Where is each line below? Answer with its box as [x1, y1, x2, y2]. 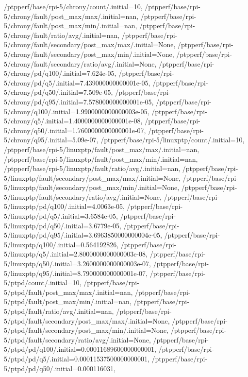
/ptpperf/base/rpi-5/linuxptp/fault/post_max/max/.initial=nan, [4, 144, 199, 154]
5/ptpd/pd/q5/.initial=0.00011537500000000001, [4, 353, 149, 363]
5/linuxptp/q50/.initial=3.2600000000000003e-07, [4, 258, 151, 269]
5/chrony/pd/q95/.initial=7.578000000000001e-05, [4, 96, 154, 106]
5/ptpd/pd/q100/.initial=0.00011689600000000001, [4, 344, 156, 354]
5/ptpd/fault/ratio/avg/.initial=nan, [4, 306, 114, 316]
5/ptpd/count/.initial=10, [4, 277, 82, 288]
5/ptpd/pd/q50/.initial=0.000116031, [4, 363, 116, 373]
